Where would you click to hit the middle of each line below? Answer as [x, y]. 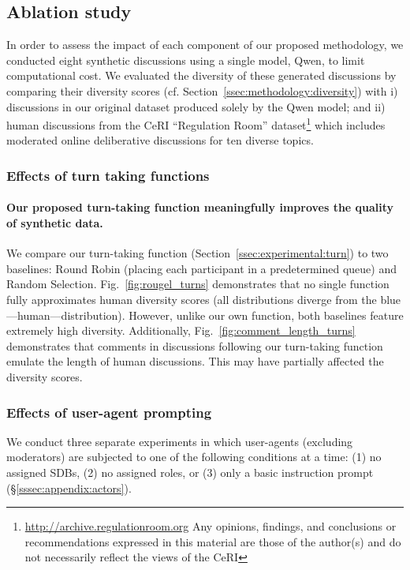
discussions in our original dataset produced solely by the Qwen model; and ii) [196, 106]
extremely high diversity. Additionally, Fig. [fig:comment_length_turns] [181, 330]
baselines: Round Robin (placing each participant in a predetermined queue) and [201, 268]
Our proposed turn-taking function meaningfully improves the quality [200, 207]
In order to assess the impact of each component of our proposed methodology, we [205, 45]
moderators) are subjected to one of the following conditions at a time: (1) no [194, 457]
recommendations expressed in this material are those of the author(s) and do [213, 541]
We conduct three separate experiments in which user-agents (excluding [180, 441]
